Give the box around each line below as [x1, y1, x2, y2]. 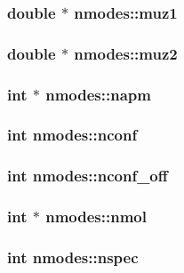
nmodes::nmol [45, 205, 147, 228]
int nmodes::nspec [7, 245, 139, 268]
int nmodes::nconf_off [7, 165, 168, 187]
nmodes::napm [45, 83, 151, 105]
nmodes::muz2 [74, 42, 178, 64]
